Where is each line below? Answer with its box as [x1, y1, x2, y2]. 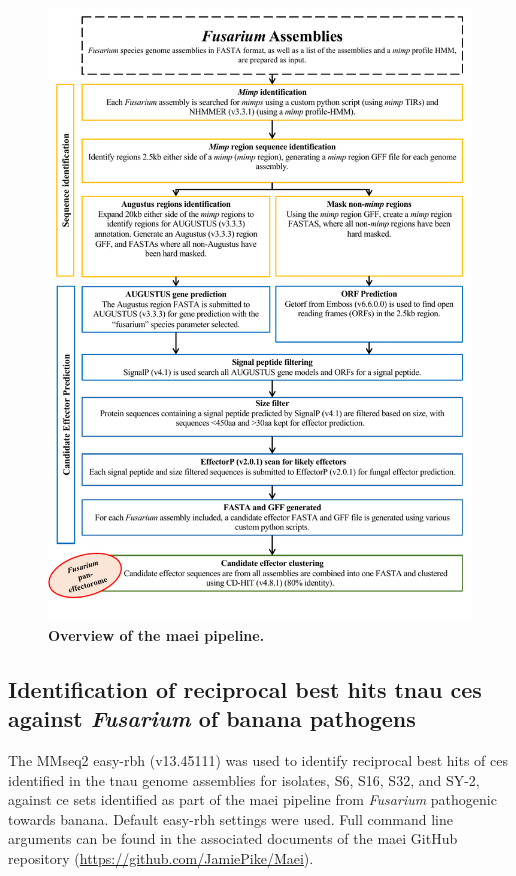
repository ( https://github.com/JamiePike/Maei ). [8, 847, 314, 868]
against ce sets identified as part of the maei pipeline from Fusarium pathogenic [8, 789, 497, 810]
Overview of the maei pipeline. [48, 624, 265, 645]
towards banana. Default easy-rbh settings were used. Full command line [8, 808, 454, 829]
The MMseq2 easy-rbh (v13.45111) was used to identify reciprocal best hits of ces [8, 750, 508, 771]
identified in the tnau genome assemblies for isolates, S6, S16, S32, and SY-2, [8, 769, 480, 790]
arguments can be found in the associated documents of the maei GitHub [8, 828, 458, 849]
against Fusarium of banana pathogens [8, 703, 416, 734]
